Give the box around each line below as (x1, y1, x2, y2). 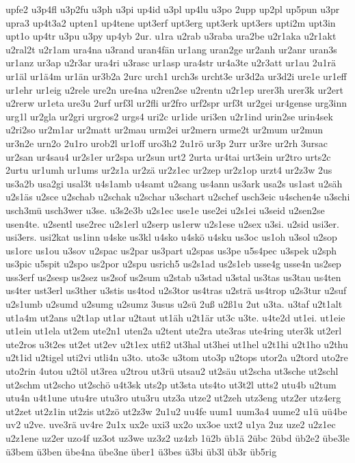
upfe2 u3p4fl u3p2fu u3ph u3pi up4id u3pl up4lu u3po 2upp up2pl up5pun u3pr (5, 2, 340, 16)
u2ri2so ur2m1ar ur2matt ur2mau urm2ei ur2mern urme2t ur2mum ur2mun (5, 122, 324, 137)
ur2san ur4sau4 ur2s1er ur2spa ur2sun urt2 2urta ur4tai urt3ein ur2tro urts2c (5, 149, 331, 163)
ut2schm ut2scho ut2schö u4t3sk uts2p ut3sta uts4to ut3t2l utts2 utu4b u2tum (5, 377, 337, 391)
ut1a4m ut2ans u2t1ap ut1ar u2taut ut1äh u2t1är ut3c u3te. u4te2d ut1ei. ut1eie (5, 310, 345, 324)
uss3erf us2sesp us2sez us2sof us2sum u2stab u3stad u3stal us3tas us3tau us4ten (5, 269, 341, 284)
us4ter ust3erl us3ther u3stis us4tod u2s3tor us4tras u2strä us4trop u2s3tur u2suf (5, 283, 347, 297)
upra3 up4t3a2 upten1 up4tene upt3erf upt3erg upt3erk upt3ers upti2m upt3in (5, 15, 336, 29)
